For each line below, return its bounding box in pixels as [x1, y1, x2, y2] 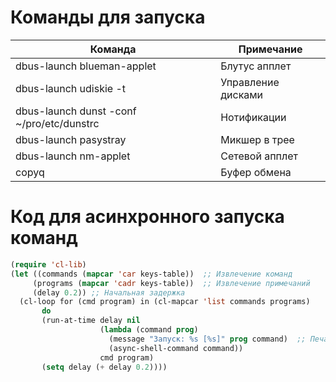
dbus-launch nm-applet [15, 149, 131, 163]
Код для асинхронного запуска [10, 206, 285, 228]
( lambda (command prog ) [99, 325, 199, 335]
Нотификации [220, 110, 287, 124]
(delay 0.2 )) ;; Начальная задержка [32, 287, 186, 298]
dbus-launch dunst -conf [15, 104, 137, 118]
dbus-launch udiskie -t [15, 81, 127, 95]
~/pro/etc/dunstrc [15, 116, 100, 130]
